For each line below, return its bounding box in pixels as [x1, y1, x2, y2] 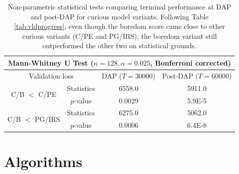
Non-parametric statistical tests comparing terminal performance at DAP [7, 1, 232, 11]
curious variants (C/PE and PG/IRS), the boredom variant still [22, 30, 217, 41]
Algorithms [4, 151, 82, 172]
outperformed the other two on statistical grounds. [42, 40, 197, 51]
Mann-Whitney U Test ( [8, 57, 94, 68]
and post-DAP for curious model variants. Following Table [30, 11, 209, 21]
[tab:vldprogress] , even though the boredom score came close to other [14, 21, 225, 31]
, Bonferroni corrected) [150, 57, 231, 68]
